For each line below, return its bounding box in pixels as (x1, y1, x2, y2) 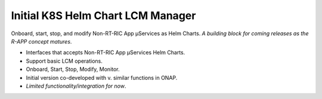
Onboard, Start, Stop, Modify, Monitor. (26, 66, 120, 73)
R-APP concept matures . (11, 38, 72, 45)
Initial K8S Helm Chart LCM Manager (11, 9, 196, 22)
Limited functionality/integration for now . (26, 82, 126, 89)
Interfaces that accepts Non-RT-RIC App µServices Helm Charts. (26, 49, 185, 56)
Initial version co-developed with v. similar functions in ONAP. (26, 74, 178, 81)
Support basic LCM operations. (26, 57, 103, 64)
